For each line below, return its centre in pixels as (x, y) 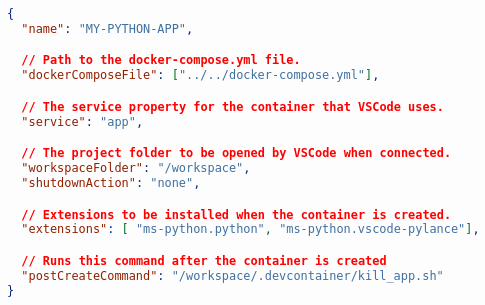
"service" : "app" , (82, 121)
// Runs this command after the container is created (204, 260)
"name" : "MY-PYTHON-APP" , (107, 28)
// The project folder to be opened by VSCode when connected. (236, 153)
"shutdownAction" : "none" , (111, 182)
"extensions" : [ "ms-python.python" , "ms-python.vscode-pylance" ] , (250, 229)
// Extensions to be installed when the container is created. (236, 214)
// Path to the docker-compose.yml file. (161, 60)
